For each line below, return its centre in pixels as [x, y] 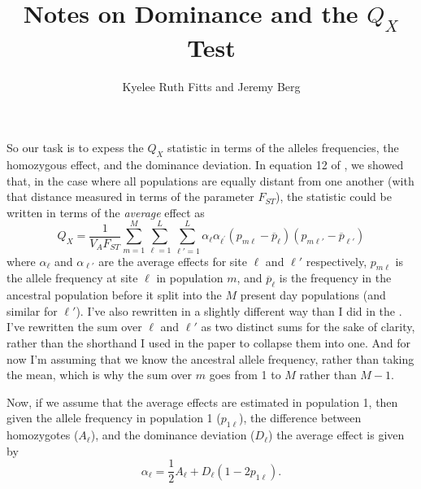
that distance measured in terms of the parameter [130, 196]
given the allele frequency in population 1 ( [114, 418]
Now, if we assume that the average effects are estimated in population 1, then [202, 402]
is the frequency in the [335, 278]
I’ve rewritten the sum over [74, 327]
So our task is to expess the [75, 148]
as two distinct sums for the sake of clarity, [308, 327]
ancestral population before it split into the [114, 295]
